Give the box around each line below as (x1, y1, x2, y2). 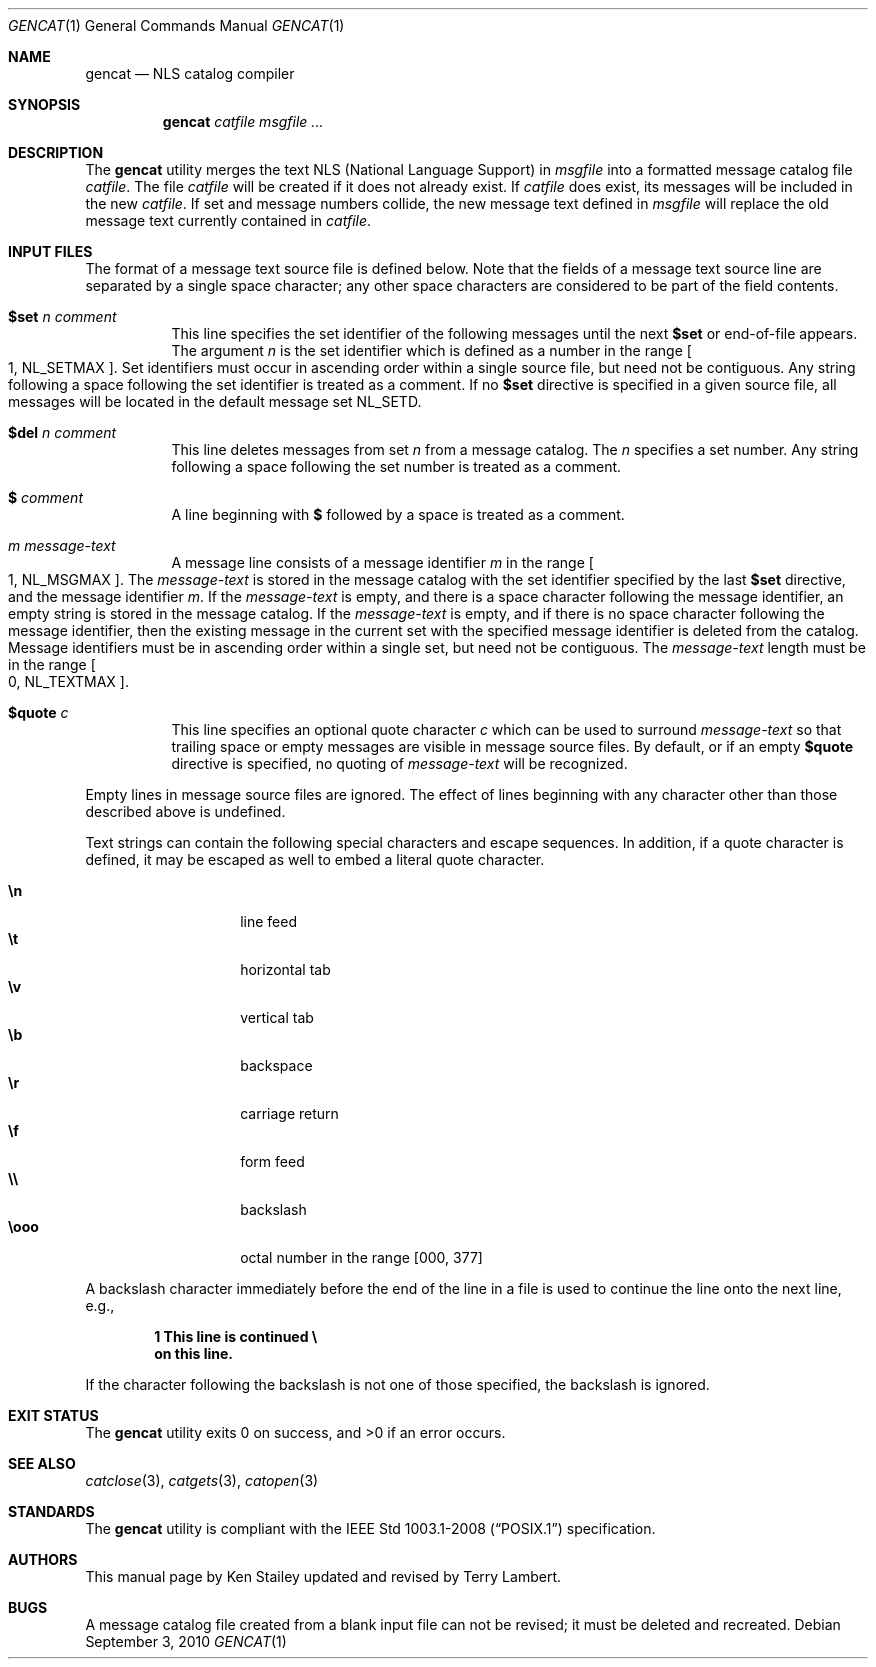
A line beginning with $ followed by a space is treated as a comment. (171, 506, 625, 523)
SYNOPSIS (8, 96, 81, 113)
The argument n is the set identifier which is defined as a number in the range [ (171, 342, 692, 359)
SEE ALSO (8, 1455, 76, 1472)
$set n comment (8, 308, 117, 325)
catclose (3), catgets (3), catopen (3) (85, 1472, 319, 1489)
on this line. (154, 1345, 233, 1362)
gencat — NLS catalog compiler (85, 65, 295, 82)
